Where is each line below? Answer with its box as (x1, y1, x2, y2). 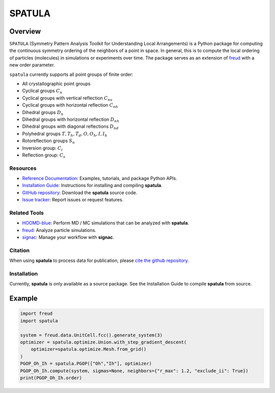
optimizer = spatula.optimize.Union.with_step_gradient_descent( (20, 339, 187, 345)
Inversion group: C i (22, 145, 63, 152)
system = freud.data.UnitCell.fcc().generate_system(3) (20, 332, 163, 338)
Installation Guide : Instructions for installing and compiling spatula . (22, 182, 162, 189)
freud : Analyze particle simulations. (22, 227, 97, 233)
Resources (9, 165, 37, 172)
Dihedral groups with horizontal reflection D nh (22, 116, 120, 123)
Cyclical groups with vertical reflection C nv (22, 95, 113, 102)
